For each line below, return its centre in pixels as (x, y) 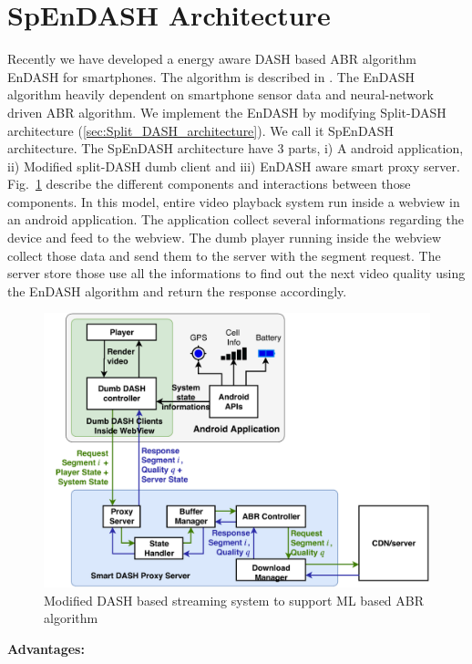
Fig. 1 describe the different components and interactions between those (209, 184)
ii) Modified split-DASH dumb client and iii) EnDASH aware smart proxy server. (234, 166)
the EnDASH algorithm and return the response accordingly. (177, 290)
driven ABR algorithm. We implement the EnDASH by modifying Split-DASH (227, 112)
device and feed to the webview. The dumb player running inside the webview (225, 238)
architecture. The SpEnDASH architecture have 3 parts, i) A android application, (236, 148)
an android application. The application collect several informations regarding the (236, 219)
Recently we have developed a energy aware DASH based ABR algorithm (212, 59)
